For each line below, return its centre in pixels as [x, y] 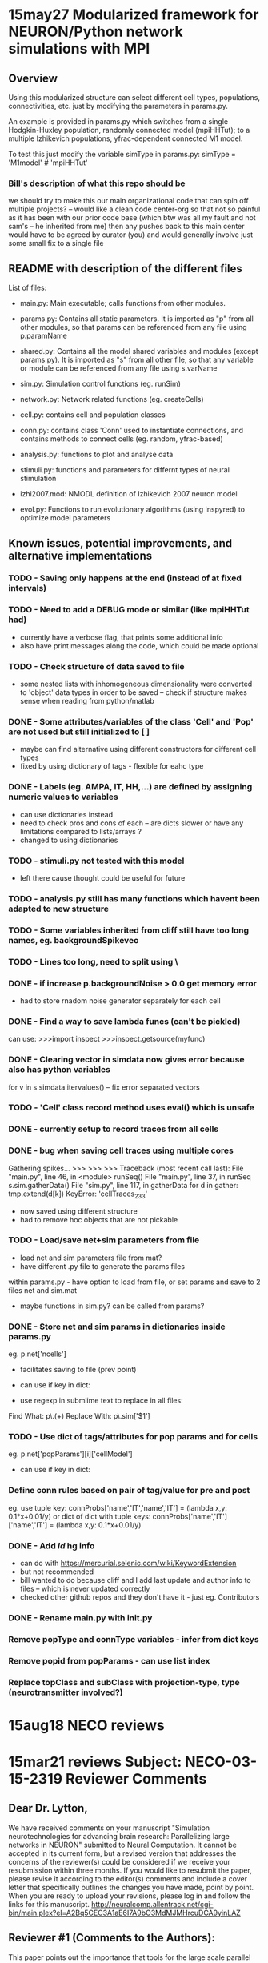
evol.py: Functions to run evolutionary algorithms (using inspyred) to [132, 509]
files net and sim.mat [43, 1290]
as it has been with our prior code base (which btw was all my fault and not [132, 218]
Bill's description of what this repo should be [97, 183]
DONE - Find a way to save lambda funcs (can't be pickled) [124, 1021]
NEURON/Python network [96, 32]
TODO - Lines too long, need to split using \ [93, 961]
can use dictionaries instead [66, 814]
